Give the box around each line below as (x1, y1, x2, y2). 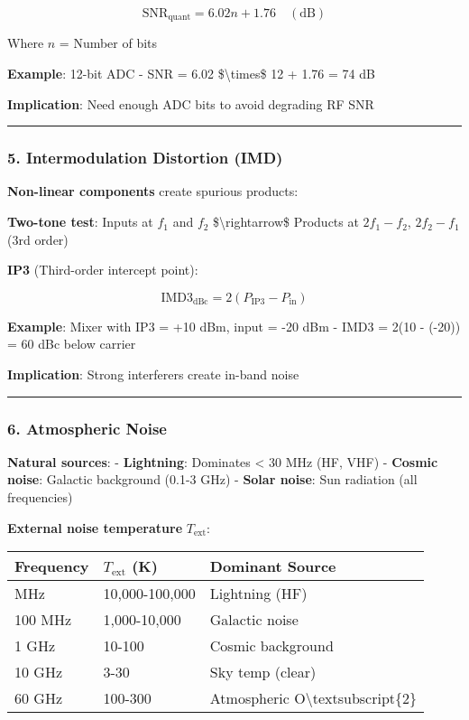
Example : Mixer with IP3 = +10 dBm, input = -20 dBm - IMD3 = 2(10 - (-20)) (7, 316, 461, 335)
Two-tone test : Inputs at (7, 212, 153, 231)
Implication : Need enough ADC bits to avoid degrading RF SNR (7, 94, 374, 113)
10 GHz (14, 661, 62, 683)
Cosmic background (209, 635, 334, 657)
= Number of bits (59, 33, 158, 52)
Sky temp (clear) (209, 661, 317, 683)
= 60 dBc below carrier (7, 334, 136, 353)
